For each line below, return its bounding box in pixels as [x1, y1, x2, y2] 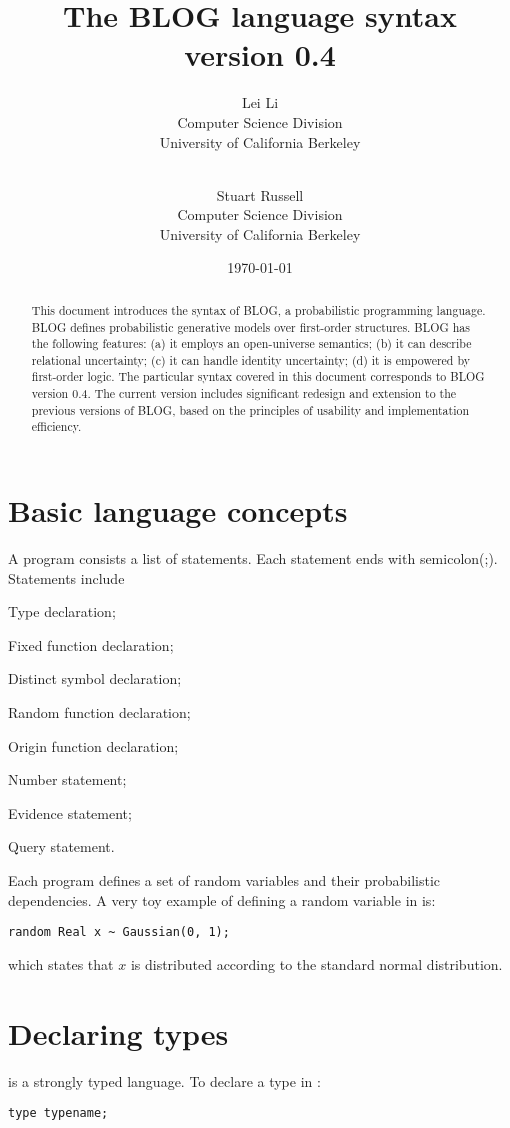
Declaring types [8, 1012, 229, 1053]
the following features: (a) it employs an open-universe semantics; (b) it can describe [31, 335, 472, 352]
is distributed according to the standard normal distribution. [130, 953, 503, 974]
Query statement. [8, 836, 115, 857]
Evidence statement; [8, 802, 132, 823]
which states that [8, 953, 114, 974]
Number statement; [8, 769, 127, 790]
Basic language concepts [8, 490, 348, 531]
